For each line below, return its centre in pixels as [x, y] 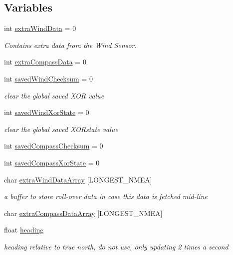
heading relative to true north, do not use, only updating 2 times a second [116, 246]
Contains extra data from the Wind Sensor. [70, 45]
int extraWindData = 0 [40, 28]
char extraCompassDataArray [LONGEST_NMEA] [83, 213]
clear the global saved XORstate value [61, 129]
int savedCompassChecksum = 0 [54, 146]
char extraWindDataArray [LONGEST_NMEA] [78, 179]
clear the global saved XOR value [54, 95]
